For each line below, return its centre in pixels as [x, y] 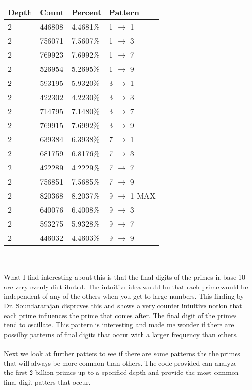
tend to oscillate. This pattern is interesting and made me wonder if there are [119, 325]
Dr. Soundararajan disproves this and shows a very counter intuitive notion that [123, 305]
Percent [87, 12]
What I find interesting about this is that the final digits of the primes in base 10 [125, 277]
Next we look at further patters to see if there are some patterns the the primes [122, 353]
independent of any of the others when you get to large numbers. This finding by [124, 296]
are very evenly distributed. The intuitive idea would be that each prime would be [126, 286]
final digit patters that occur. [47, 382]
